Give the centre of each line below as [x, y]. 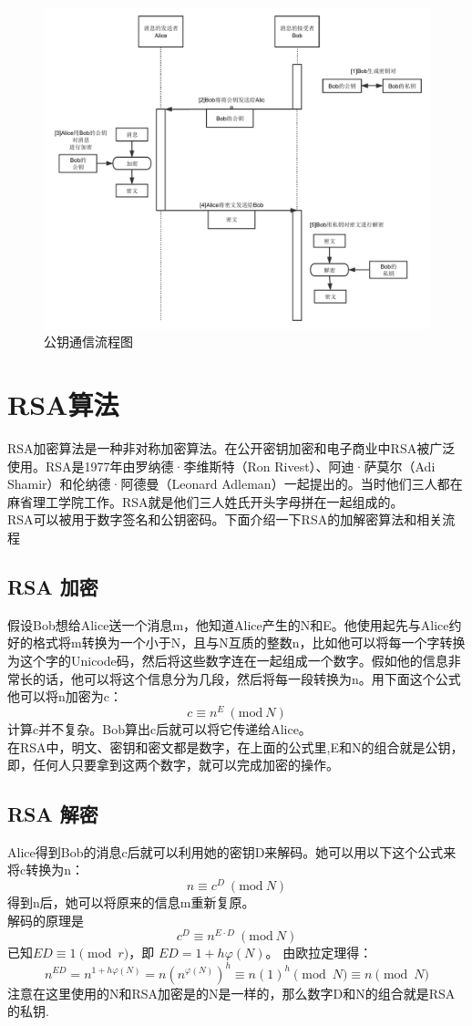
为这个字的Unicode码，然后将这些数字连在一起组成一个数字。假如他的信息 [228, 661]
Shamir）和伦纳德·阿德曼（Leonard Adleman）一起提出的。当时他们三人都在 [235, 484]
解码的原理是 [46, 920]
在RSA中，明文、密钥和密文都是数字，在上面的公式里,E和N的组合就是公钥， [236, 746]
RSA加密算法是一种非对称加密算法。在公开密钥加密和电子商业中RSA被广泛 [231, 448]
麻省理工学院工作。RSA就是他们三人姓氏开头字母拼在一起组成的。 [205, 501]
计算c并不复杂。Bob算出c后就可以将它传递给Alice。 [159, 728]
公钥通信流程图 [88, 342]
